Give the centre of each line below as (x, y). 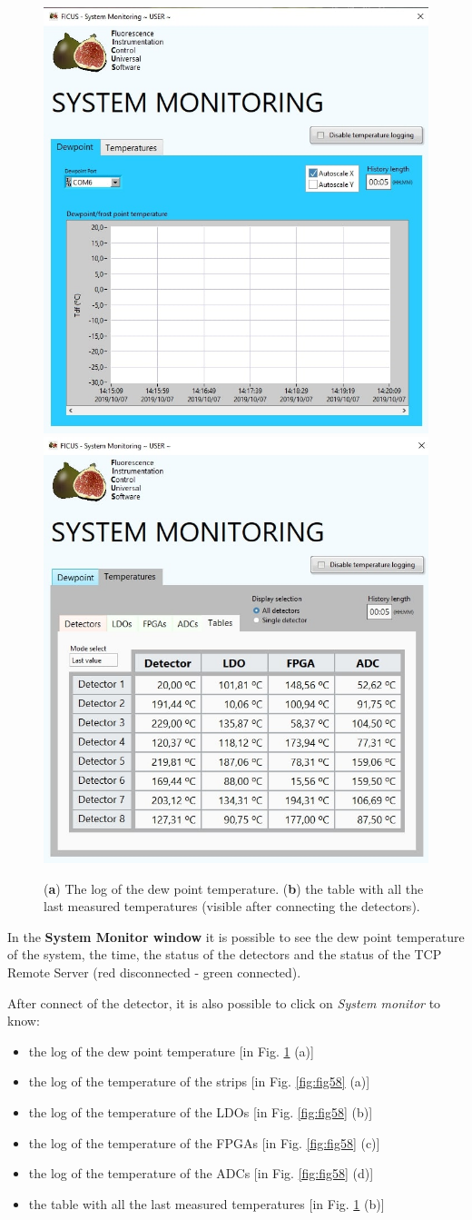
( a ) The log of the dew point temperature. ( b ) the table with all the (234, 888)
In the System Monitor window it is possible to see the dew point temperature (236, 936)
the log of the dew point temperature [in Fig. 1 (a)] (171, 1051)
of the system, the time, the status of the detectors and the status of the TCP (225, 954)
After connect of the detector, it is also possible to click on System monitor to (224, 1002)
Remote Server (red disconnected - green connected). (154, 972)
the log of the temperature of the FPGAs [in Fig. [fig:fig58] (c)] (204, 1142)
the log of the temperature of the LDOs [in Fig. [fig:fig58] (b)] (201, 1111)
